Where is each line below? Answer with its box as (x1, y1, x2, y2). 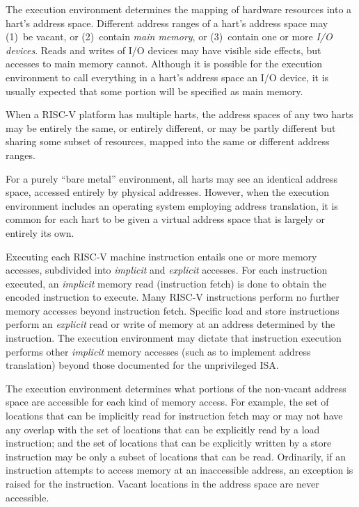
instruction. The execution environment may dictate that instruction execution (6, 331, 342, 345)
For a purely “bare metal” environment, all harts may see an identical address (6, 171, 338, 185)
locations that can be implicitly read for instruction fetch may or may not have (6, 408, 343, 423)
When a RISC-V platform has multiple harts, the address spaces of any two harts (6, 107, 353, 122)
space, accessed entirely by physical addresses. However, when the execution (6, 185, 329, 199)
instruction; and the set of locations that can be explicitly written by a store (6, 435, 332, 450)
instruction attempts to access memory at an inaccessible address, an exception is (6, 463, 353, 477)
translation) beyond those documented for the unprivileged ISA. (6, 358, 279, 372)
